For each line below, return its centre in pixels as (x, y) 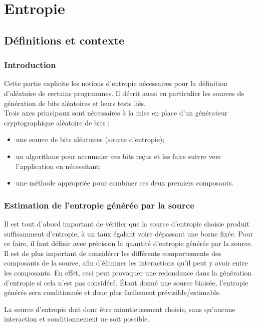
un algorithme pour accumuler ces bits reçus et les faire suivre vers (118, 156)
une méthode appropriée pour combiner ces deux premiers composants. (125, 183)
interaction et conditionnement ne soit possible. (77, 319)
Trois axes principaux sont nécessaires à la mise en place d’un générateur (116, 113)
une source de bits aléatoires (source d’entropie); (90, 139)
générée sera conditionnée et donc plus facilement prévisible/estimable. (113, 292)
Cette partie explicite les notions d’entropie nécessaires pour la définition (116, 83)
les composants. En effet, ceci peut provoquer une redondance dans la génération (128, 272)
